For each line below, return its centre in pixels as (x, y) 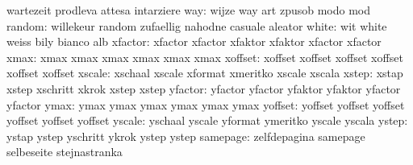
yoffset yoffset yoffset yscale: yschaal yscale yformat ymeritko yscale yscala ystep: (207, 120)
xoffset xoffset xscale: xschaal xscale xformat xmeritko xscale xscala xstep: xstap (205, 73)
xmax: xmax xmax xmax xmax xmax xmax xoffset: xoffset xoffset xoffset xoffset (205, 57)
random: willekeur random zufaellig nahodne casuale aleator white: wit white (197, 25)
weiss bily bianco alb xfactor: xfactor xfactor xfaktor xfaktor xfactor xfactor (194, 41)
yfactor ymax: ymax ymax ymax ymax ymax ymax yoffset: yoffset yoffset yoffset (206, 104)
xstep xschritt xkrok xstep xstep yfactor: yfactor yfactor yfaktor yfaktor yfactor (204, 88)
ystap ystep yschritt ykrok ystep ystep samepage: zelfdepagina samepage (186, 136)
